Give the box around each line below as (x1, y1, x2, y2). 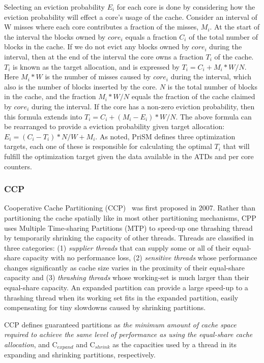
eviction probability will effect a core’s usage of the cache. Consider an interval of (4, 11, 257, 22)
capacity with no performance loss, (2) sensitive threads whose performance (22, 252, 257, 263)
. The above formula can (175, 111, 252, 122)
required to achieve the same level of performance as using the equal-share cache (4, 329, 253, 340)
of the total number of (189, 31, 258, 42)
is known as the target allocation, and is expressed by (13, 61, 180, 72)
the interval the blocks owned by (4, 31, 106, 42)
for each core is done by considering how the (116, 2, 255, 12)
